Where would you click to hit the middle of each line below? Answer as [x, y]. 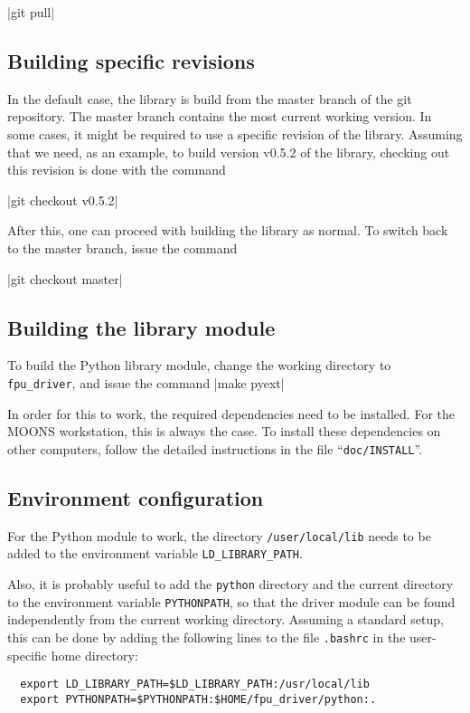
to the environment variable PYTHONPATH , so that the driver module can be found [231, 601]
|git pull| [31, 12]
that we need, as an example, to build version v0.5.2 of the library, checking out [229, 152]
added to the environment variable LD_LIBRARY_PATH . [155, 553]
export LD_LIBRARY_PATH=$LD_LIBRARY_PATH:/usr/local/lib [195, 684]
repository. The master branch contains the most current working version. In [220, 116]
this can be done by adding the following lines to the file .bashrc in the [207, 637]
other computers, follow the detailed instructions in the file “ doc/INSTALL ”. [215, 448]
